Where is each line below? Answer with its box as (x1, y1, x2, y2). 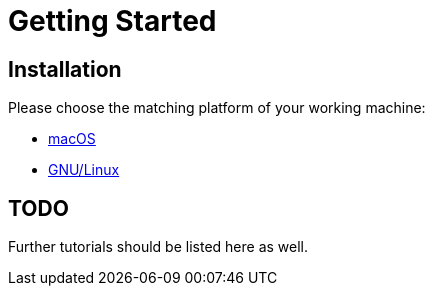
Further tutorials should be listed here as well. (8, 238, 309, 256)
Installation (8, 56, 122, 82)
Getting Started (8, 4, 217, 38)
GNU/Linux (48, 161, 120, 179)
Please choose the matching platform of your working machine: (8, 99, 426, 117)
